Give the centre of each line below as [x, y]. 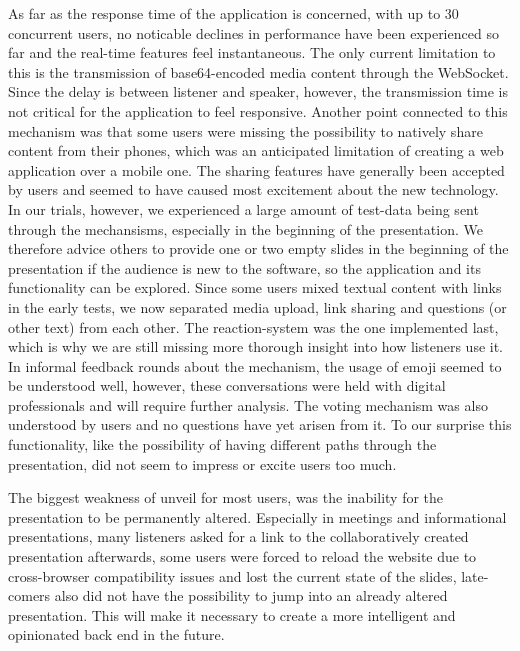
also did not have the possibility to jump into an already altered [251, 595]
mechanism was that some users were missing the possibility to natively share [245, 130]
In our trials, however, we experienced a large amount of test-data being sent [243, 208]
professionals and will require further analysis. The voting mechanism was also [248, 404]
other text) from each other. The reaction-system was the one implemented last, [253, 326]
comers [29, 595]
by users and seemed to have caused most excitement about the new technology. [253, 189]
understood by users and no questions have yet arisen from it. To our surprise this [260, 424]
